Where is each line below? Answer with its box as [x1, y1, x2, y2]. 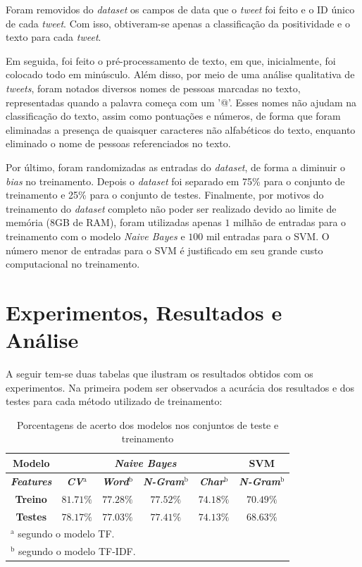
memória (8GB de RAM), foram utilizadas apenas [6, 215, 222, 230]
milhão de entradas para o [233, 215, 347, 230]
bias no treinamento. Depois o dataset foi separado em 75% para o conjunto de [6, 173, 345, 188]
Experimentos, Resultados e [6, 297, 282, 326]
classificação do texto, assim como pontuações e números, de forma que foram [6, 108, 341, 123]
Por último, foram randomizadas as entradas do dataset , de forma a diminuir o [6, 159, 345, 174]
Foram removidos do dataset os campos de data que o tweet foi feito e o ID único [6, 2, 355, 16]
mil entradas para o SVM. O [206, 228, 330, 243]
